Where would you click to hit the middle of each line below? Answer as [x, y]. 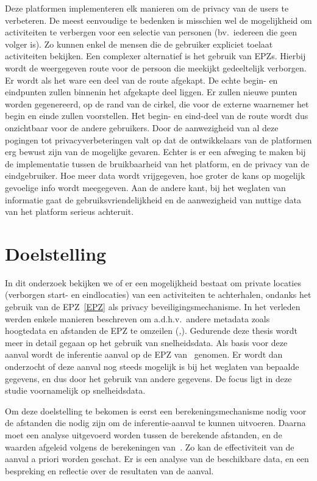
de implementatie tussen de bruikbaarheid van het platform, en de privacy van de [157, 163]
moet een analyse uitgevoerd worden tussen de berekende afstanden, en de [144, 434]
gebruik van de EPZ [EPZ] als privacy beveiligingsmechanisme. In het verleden [153, 306]
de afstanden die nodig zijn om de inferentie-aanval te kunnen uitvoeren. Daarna [155, 423]
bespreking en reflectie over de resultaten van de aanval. [109, 470]
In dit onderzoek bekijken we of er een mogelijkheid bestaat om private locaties [153, 282]
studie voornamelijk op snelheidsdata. [75, 390]
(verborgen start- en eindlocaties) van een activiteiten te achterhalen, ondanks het [158, 295]
